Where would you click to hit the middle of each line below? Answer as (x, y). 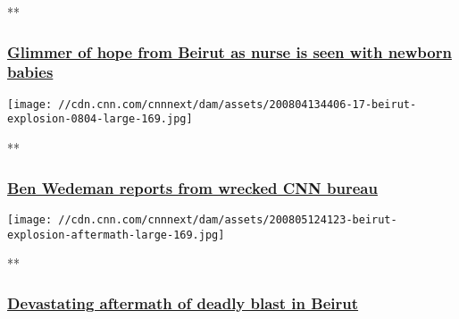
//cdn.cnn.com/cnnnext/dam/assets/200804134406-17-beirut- (238, 104)
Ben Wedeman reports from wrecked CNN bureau (192, 187)
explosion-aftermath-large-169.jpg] (116, 235)
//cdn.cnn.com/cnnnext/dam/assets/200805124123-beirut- (228, 219)
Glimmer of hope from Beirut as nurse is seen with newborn (229, 51)
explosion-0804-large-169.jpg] (100, 119)
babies (30, 72)
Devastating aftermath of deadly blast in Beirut (183, 302)
